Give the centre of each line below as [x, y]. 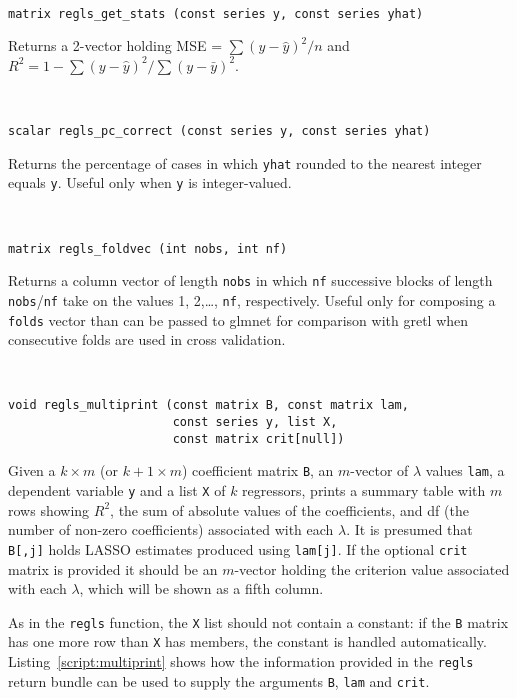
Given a [32, 470]
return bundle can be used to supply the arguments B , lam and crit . [219, 680]
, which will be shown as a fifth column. [201, 588]
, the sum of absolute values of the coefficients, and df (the [289, 509]
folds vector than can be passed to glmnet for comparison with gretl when [238, 319]
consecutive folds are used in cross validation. [147, 339]
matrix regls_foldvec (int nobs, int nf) [148, 248]
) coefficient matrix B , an [257, 470]
